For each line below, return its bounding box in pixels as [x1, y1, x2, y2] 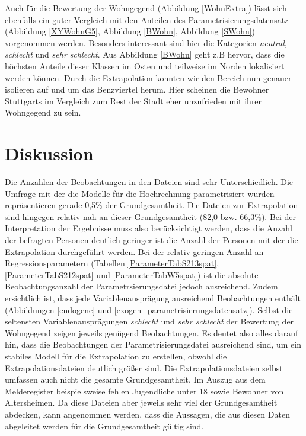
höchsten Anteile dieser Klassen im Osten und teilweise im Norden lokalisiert [5, 59, 285, 72]
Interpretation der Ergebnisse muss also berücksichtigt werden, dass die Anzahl [5, 222, 292, 234]
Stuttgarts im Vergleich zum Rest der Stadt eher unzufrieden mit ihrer [5, 94, 262, 107]
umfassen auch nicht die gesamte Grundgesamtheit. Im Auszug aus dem [5, 373, 266, 386]
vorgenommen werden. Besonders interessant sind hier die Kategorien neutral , [5, 36, 287, 49]
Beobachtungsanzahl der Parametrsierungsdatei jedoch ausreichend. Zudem [5, 280, 278, 292]
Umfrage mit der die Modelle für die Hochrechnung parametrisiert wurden [5, 187, 275, 199]
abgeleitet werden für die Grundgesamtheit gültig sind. [5, 419, 204, 432]
